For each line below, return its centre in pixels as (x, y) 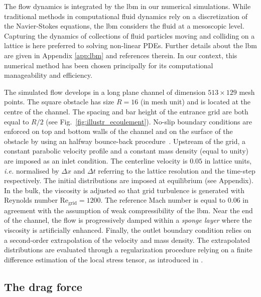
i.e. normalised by (32, 170)
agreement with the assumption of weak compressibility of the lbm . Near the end (128, 210)
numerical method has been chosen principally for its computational (109, 65)
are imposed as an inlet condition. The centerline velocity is (96, 160)
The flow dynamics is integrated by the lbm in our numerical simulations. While (127, 6)
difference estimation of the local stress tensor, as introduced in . (104, 259)
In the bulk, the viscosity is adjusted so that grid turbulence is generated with (124, 190)
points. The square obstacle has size (59, 102)
